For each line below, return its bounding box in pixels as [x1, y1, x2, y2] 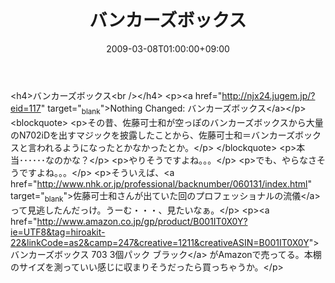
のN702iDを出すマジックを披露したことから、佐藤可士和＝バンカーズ [10, 129, 296, 141]
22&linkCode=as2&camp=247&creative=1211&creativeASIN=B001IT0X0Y [10, 236, 310, 248]
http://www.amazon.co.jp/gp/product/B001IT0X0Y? [36, 215, 248, 227]
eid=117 [10, 102, 42, 114]
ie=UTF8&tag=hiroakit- [10, 226, 106, 238]
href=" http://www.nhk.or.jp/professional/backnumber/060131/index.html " [10, 177, 312, 190]
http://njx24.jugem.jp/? [221, 89, 316, 101]
